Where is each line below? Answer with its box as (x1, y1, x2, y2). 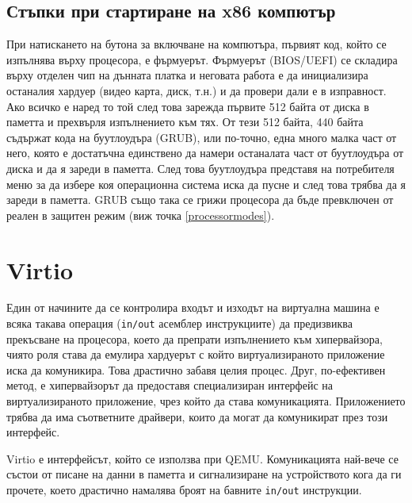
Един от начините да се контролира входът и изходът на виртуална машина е (6, 299, 380, 316)
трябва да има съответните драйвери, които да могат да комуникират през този (6, 408, 388, 424)
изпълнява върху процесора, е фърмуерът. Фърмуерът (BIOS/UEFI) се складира (6, 51, 398, 67)
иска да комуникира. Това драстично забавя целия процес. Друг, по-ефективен (6, 361, 386, 378)
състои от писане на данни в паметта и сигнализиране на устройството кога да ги (6, 466, 402, 482)
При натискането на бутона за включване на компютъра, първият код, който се (6, 36, 387, 52)
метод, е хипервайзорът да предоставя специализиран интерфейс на (6, 377, 333, 394)
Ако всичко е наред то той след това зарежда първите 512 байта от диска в (6, 98, 369, 114)
